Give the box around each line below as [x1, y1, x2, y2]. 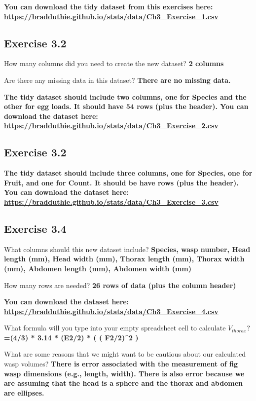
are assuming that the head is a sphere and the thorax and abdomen [4, 378, 243, 388]
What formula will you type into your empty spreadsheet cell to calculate [4, 323, 226, 333]
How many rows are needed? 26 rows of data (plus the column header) [4, 280, 236, 290]
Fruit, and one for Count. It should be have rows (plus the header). [4, 177, 239, 187]
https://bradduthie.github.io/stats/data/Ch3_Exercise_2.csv [4, 120, 219, 131]
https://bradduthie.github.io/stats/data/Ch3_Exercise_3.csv [4, 196, 219, 207]
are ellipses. [4, 387, 44, 398]
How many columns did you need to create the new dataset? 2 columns [4, 58, 224, 69]
